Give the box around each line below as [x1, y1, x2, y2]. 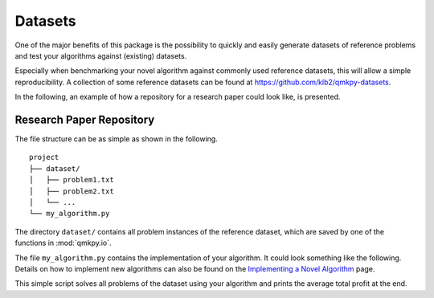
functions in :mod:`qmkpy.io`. [14, 238, 112, 248]
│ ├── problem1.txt [29, 175, 114, 185]
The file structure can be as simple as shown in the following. [14, 134, 219, 144]
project [29, 153, 59, 162]
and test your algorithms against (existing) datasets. [14, 51, 187, 60]
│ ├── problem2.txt [29, 186, 114, 196]
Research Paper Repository [14, 112, 155, 126]
